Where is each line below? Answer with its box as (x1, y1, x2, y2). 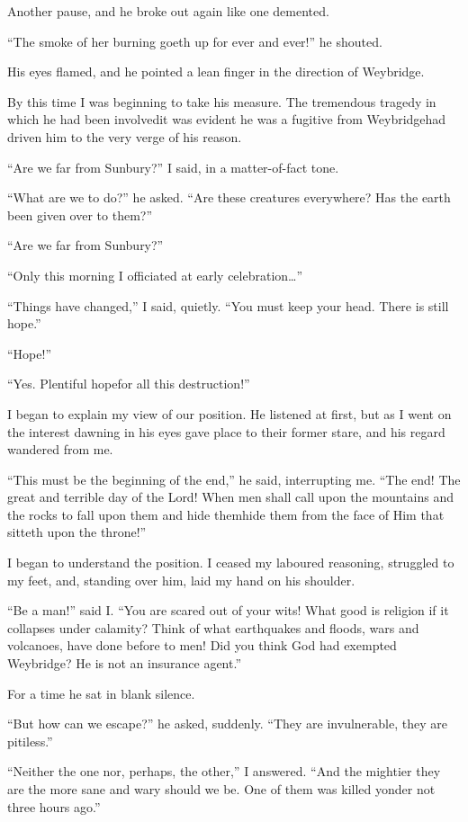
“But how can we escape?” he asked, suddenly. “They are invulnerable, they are (7, 714, 447, 733)
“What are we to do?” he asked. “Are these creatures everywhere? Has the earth (7, 188, 451, 207)
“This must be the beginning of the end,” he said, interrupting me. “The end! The (7, 469, 461, 488)
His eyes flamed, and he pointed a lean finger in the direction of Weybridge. (7, 62, 425, 81)
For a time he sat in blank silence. (7, 684, 195, 702)
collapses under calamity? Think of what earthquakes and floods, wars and (7, 618, 419, 637)
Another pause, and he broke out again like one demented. (7, 2, 329, 20)
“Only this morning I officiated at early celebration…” (7, 265, 303, 284)
